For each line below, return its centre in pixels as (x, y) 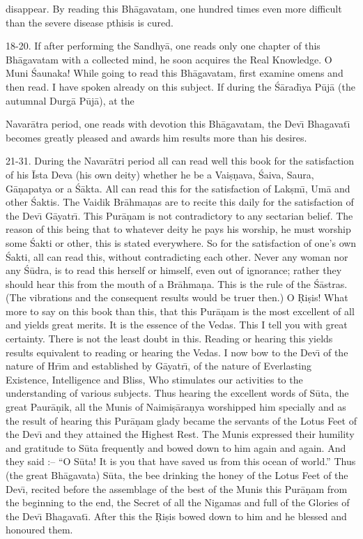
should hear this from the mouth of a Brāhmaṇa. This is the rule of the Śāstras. (177, 283)
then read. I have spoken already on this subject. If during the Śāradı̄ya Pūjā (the (180, 86)
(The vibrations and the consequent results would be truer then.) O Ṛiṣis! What (177, 297)
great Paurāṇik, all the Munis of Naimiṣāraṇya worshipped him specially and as (176, 407)
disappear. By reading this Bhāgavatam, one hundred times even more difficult (174, 8)
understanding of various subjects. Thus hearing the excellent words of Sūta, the (177, 393)
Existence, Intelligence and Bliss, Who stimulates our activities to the (154, 379)
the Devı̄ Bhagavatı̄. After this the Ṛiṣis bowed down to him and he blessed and (176, 516)
